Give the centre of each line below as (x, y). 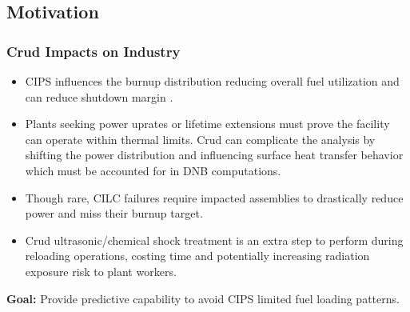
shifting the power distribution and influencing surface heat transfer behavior (214, 155)
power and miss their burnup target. (114, 213)
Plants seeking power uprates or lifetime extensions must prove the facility (207, 124)
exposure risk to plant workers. (101, 271)
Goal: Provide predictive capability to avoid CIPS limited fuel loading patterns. (203, 298)
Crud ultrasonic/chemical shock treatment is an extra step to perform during (214, 240)
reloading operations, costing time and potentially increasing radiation (197, 256)
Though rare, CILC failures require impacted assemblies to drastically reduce (214, 197)
